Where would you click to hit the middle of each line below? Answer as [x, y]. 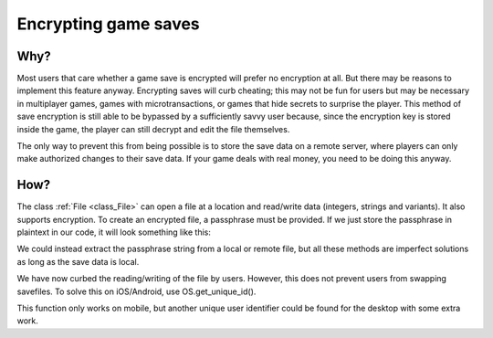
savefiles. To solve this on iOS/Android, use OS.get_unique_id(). [136, 291]
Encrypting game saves [108, 24]
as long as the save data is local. [78, 261]
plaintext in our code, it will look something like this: [114, 232]
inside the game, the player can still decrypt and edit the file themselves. [153, 129]
